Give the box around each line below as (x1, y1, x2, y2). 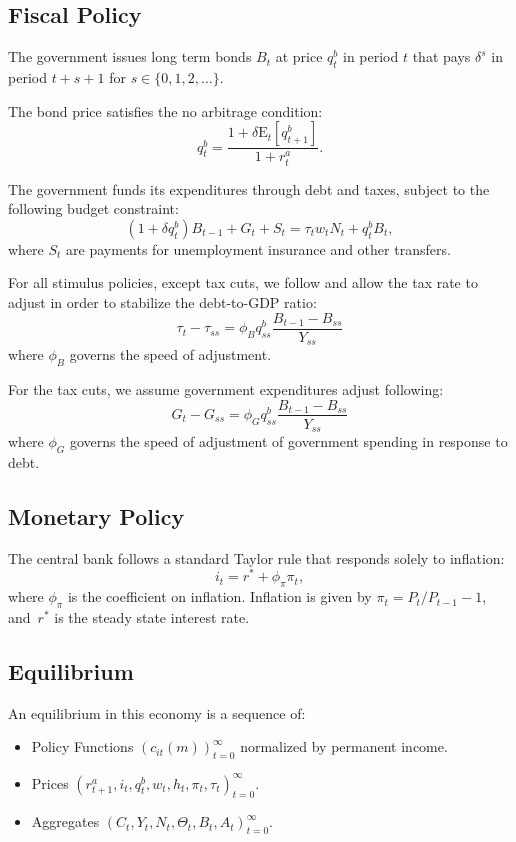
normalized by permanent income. (240, 736, 448, 757)
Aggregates (31, 811, 100, 832)
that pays (412, 46, 471, 67)
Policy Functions (31, 736, 134, 757)
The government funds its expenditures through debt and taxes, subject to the (8, 178, 490, 199)
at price (275, 46, 323, 67)
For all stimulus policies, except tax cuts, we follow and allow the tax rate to (8, 272, 478, 293)
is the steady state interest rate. (54, 606, 250, 627)
